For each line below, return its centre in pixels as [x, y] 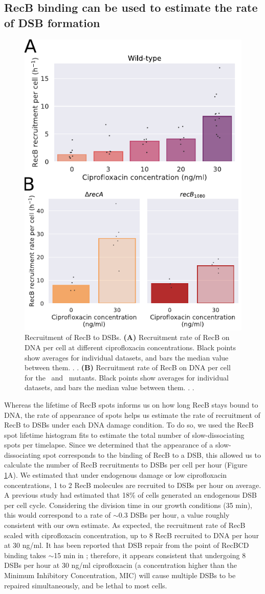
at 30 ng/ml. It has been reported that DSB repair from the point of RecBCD [127, 545]
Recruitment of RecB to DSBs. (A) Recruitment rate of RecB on [127, 337]
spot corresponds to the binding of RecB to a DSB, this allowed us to [152, 454]
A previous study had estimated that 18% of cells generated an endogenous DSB [130, 495]
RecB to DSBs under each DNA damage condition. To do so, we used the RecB [129, 425]
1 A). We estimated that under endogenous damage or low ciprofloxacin [116, 475]
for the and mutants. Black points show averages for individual [127, 377]
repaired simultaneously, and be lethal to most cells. [86, 585]
